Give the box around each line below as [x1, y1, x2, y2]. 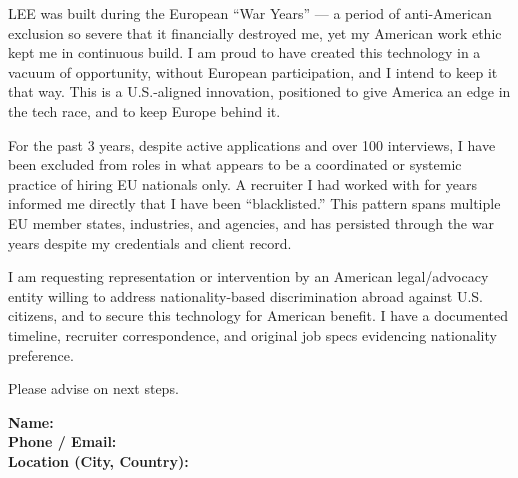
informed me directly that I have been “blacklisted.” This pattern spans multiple [8, 193, 501, 214]
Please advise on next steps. [8, 378, 179, 399]
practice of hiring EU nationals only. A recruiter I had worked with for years [8, 173, 477, 194]
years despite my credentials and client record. [8, 232, 292, 253]
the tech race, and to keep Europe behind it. [8, 100, 281, 121]
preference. [8, 344, 74, 365]
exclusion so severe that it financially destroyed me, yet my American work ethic [8, 22, 502, 43]
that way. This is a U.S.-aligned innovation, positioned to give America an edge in [8, 81, 511, 102]
